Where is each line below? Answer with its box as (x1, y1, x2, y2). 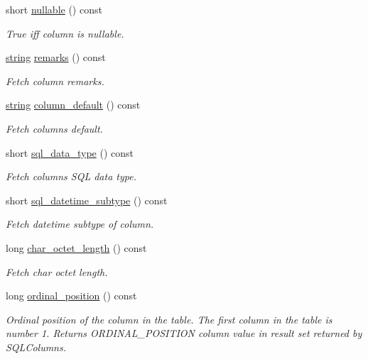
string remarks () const (6, 50, 106, 65)
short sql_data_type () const (6, 145, 134, 160)
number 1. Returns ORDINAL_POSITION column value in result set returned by (6, 326, 362, 341)
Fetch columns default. (6, 121, 103, 136)
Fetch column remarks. (6, 73, 104, 88)
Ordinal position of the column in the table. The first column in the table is (6, 311, 332, 326)
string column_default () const (6, 97, 141, 112)
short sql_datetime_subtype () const (6, 192, 168, 207)
